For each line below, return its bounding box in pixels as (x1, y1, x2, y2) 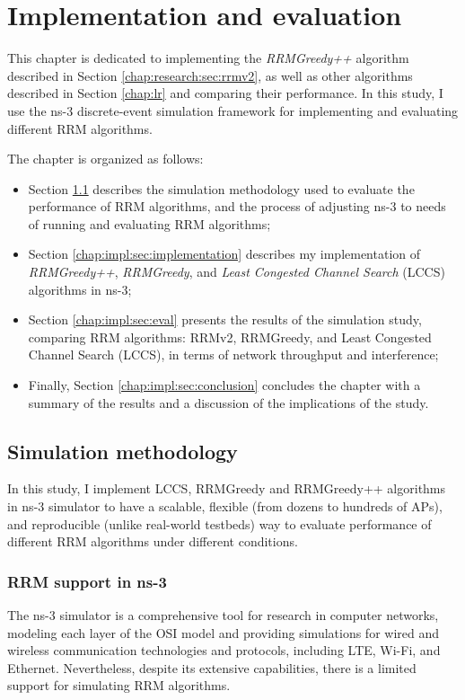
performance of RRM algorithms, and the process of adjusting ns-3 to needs (28, 197, 446, 216)
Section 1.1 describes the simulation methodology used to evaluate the (28, 179, 415, 198)
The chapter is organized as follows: (7, 149, 204, 168)
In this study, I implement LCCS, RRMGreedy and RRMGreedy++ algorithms (7, 479, 446, 498)
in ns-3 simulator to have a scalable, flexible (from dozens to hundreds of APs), (7, 497, 443, 516)
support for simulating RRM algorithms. (7, 676, 231, 695)
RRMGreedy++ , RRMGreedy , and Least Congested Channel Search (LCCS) (28, 262, 445, 281)
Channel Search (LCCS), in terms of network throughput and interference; (28, 345, 439, 364)
